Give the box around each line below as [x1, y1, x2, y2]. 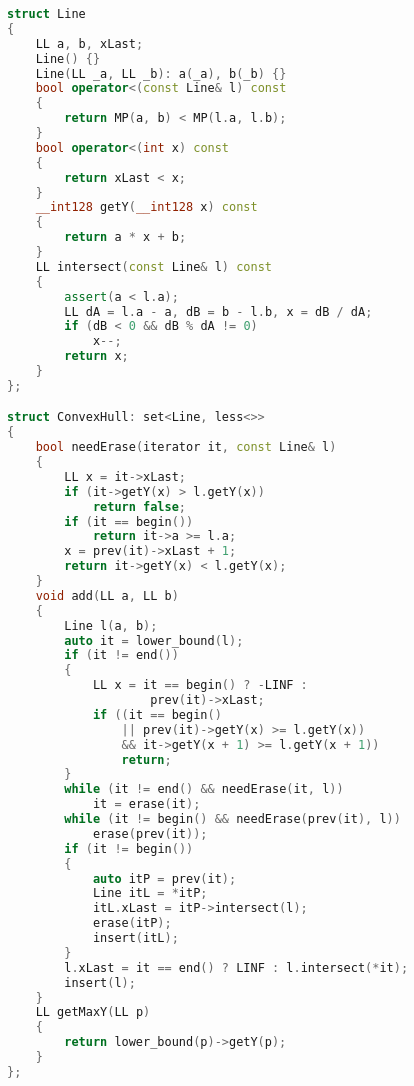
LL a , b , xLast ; [35, 36, 144, 51]
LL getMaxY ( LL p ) [35, 1005, 151, 1020]
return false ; [92, 499, 186, 514]
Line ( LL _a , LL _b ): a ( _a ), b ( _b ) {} [35, 66, 287, 81]
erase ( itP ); [92, 916, 172, 931]
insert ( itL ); [92, 931, 179, 946]
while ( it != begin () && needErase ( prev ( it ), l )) [64, 812, 401, 827]
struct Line [7, 7, 86, 21]
